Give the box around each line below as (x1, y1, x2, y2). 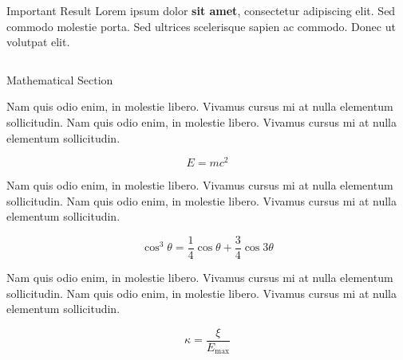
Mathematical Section (6, 71, 113, 88)
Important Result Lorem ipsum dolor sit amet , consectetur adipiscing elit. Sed (6, 2, 396, 18)
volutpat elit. (6, 33, 70, 50)
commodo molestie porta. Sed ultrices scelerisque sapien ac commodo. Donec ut (6, 18, 396, 34)
